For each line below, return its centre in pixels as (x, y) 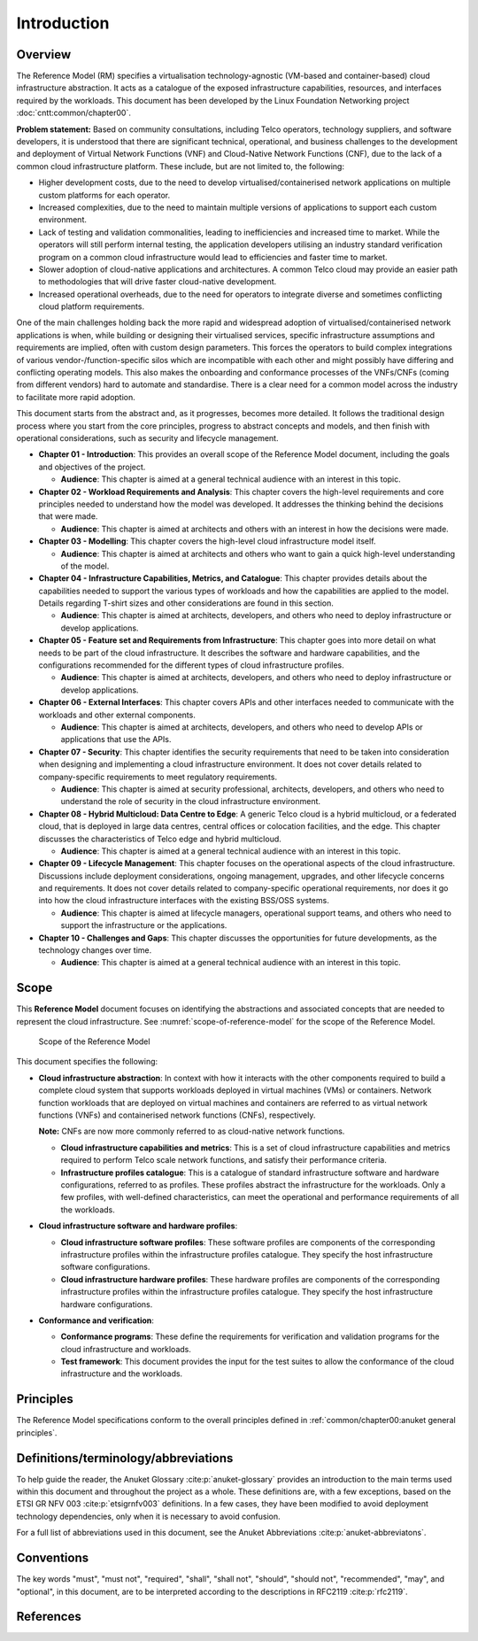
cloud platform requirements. (92, 306)
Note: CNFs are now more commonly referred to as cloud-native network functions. (192, 1131)
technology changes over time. (95, 950)
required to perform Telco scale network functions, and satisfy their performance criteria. (224, 1160)
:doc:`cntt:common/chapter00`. (74, 113)
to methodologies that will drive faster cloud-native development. (158, 282)
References (49, 1617)
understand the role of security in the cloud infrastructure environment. (191, 801)
